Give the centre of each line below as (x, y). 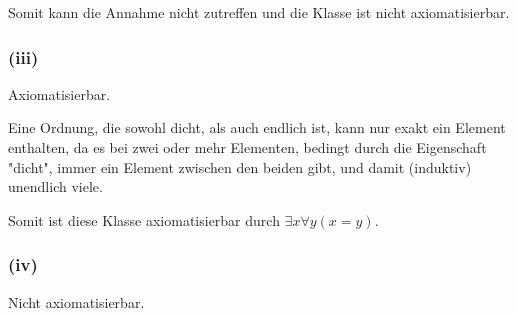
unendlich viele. (55, 186)
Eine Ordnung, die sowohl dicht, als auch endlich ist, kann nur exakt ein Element (257, 127)
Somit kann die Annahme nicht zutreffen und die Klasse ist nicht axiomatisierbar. (259, 12)
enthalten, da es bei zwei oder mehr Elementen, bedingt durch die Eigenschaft (247, 147)
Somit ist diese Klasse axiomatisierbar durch (144, 219)
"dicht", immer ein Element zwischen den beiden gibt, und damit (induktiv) (240, 166)
